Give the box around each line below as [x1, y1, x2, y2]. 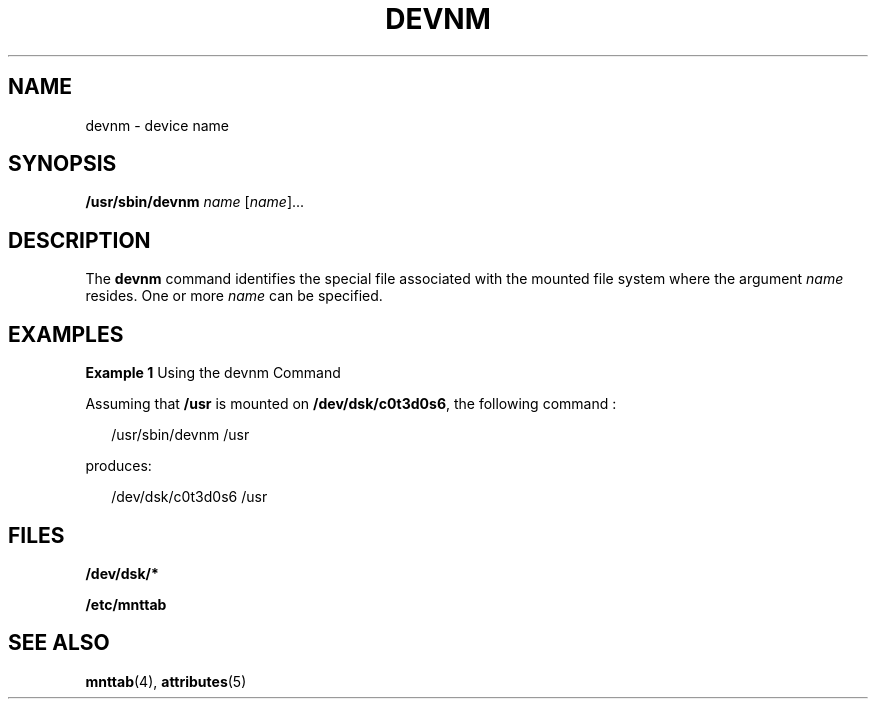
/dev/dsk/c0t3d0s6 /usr [111, 488, 268, 506]
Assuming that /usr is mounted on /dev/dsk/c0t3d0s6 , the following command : [85, 395, 617, 413]
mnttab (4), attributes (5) [85, 672, 247, 690]
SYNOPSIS [8, 151, 117, 177]
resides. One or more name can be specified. [85, 287, 383, 305]
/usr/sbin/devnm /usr [111, 426, 250, 444]
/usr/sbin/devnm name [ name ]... [85, 193, 305, 211]
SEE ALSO [8, 630, 110, 656]
